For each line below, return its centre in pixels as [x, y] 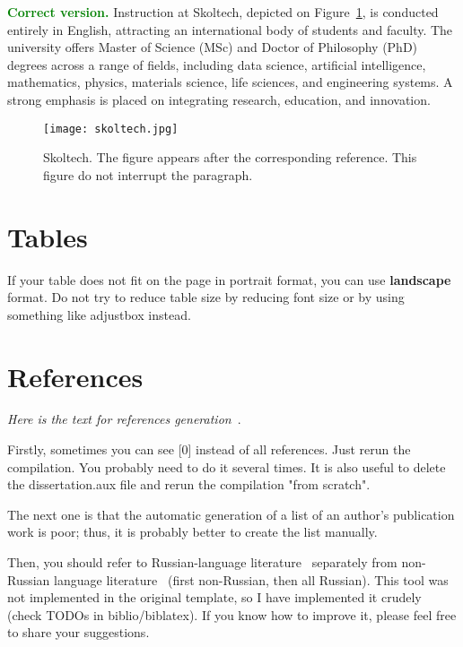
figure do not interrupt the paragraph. [148, 174]
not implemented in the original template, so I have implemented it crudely [214, 597]
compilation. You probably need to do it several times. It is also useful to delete [227, 466]
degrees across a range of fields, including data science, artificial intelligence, [217, 64]
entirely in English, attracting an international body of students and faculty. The [230, 29]
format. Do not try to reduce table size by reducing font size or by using [206, 297]
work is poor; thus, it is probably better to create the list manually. [192, 532]
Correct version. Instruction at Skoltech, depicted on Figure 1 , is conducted [223, 12]
